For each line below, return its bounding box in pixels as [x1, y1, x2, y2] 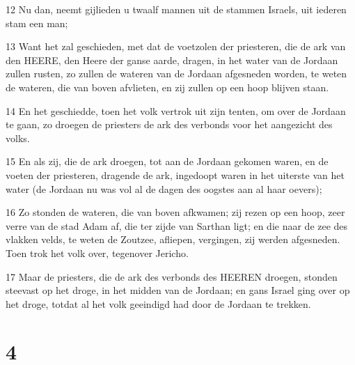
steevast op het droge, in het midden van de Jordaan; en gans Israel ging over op [6, 283, 350, 297]
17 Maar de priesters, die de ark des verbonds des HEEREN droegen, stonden [6, 269, 338, 284]
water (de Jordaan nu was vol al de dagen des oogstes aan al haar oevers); [6, 181, 322, 196]
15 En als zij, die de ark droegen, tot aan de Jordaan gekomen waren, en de [6, 154, 329, 169]
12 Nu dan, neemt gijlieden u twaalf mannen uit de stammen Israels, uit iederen [6, 2, 347, 16]
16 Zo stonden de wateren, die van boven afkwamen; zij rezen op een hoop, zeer [6, 205, 345, 219]
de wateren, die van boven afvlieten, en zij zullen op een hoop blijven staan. [6, 79, 329, 94]
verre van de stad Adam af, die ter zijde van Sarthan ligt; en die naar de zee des [6, 218, 348, 233]
